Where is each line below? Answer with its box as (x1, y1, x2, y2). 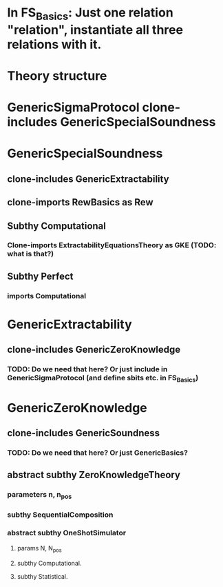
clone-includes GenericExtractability (7, 173, 170, 185)
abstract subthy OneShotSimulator (7, 528, 126, 538)
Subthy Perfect (7, 270, 74, 282)
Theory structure (7, 68, 107, 83)
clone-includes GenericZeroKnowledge (7, 344, 181, 356)
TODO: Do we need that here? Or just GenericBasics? (7, 448, 188, 457)
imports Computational (7, 291, 87, 300)
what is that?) (7, 249, 54, 259)
